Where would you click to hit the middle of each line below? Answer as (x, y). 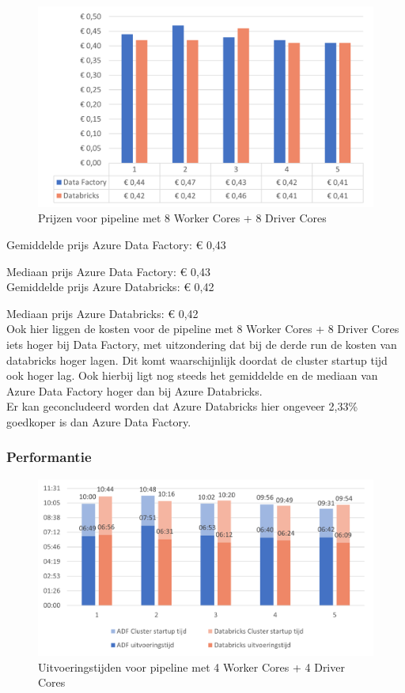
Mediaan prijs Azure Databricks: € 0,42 (102, 313)
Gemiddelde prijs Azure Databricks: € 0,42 (110, 287)
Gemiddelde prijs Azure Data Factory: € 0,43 (116, 244)
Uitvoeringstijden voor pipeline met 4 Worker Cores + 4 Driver (191, 666)
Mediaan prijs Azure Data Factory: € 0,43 (108, 271)
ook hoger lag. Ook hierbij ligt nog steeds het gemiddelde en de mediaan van (192, 375)
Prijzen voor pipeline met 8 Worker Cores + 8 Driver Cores (182, 218)
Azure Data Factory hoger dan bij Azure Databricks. (134, 390)
